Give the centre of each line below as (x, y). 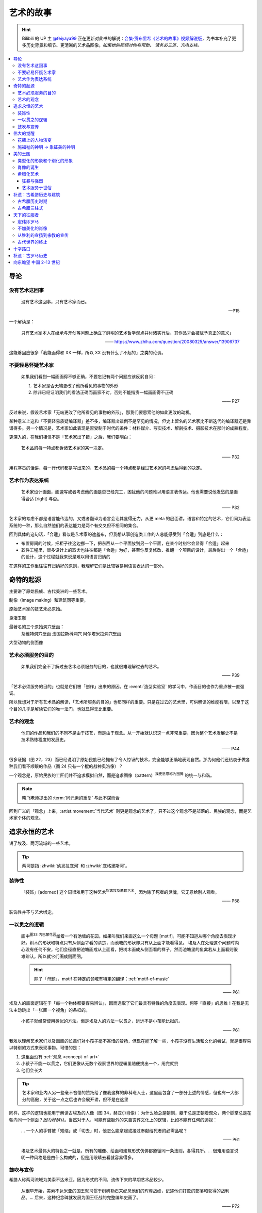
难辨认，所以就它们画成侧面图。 (53, 956)
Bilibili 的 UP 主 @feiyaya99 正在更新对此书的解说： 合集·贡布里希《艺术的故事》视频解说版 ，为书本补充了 (127, 38)
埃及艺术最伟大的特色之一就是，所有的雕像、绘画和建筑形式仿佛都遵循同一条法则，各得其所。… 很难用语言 (128, 1150)
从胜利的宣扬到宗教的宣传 (43, 235)
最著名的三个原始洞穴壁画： (37, 627)
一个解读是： (22, 322)
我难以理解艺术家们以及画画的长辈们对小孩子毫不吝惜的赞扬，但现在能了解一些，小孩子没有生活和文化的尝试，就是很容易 (130, 1041)
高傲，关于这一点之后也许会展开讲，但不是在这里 (79, 1099)
